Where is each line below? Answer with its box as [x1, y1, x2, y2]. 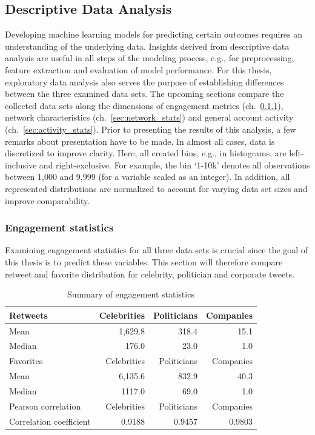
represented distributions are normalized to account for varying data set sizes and [5, 182, 308, 194]
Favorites [9, 354, 43, 367]
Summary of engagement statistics [67, 288, 194, 301]
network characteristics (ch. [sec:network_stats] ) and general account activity [5, 111, 294, 124]
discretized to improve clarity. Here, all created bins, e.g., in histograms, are [5, 147, 287, 159]
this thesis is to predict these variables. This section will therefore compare [5, 255, 283, 268]
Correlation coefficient [9, 414, 91, 427]
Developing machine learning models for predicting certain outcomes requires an [5, 28, 303, 41]
